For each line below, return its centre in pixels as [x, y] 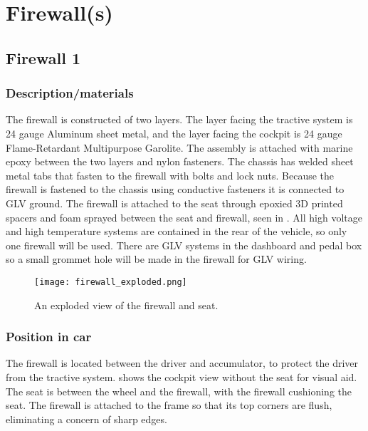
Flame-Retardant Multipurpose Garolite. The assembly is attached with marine [179, 147]
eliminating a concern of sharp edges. [86, 419]
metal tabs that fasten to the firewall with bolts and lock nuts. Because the [170, 175]
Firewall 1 [43, 57]
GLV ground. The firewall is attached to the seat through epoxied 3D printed [174, 203]
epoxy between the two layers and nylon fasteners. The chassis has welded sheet [180, 161]
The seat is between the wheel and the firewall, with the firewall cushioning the [179, 391]
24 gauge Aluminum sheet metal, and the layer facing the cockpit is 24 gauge [174, 133]
